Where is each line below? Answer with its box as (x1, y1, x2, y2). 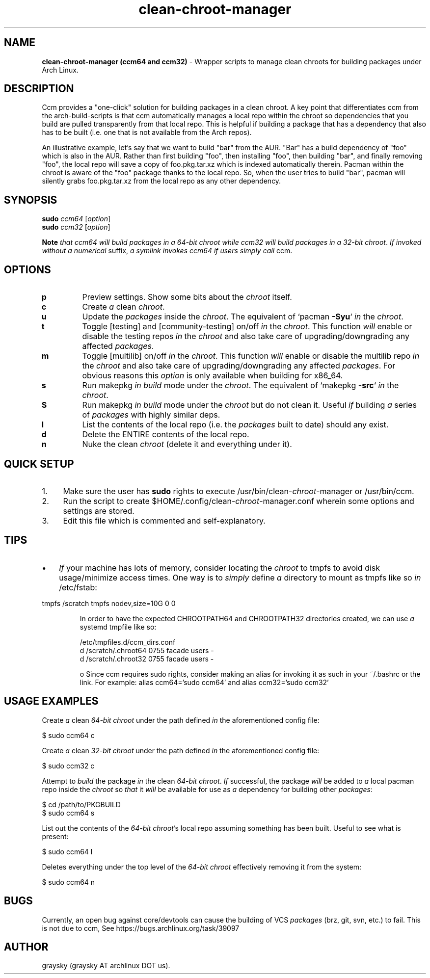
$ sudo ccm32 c (42, 761, 95, 770)
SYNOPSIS (4, 193, 57, 206)
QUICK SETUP (4, 457, 74, 470)
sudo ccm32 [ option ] (42, 223, 110, 232)
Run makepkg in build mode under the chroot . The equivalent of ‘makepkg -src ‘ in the (82, 380, 399, 391)
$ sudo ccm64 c (42, 731, 95, 740)
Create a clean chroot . (82, 302, 165, 312)
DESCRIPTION (4, 82, 74, 95)
